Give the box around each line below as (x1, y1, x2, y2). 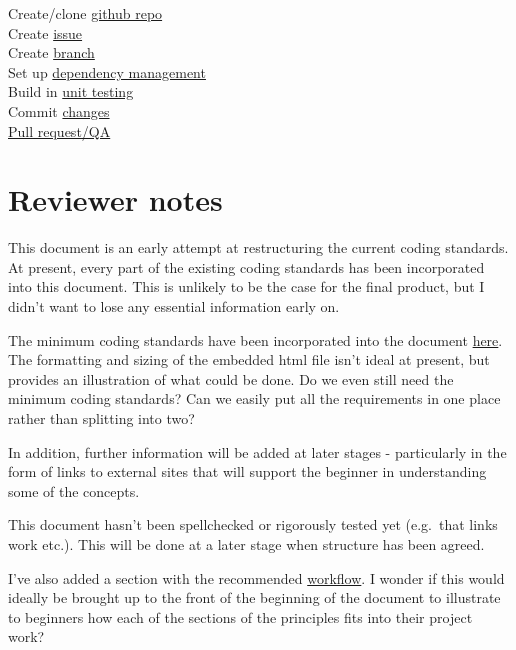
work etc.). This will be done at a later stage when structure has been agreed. (8, 534, 485, 554)
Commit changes (8, 100, 110, 121)
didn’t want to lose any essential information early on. (8, 296, 340, 317)
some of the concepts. (8, 480, 140, 501)
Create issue (8, 22, 83, 43)
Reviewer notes (8, 179, 223, 220)
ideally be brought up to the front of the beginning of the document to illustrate (8, 587, 501, 608)
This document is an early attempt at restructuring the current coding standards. (8, 237, 509, 258)
